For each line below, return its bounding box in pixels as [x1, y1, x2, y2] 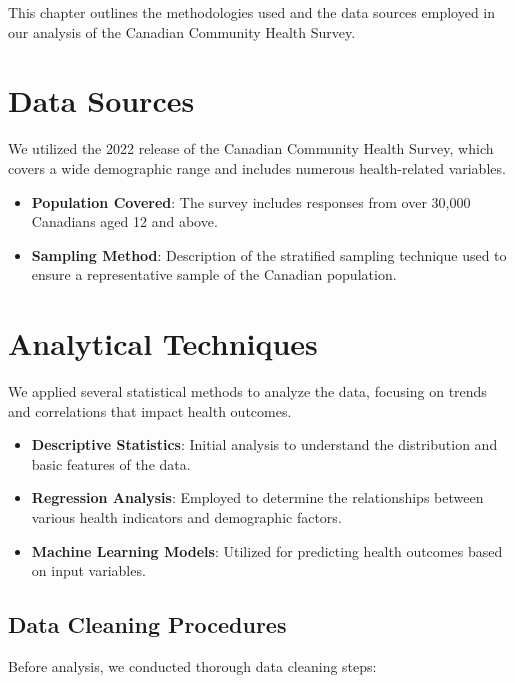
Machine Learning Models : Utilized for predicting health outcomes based [31, 540, 503, 561]
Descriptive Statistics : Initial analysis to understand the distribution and [31, 434, 498, 455]
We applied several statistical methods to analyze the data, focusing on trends [8, 381, 487, 401]
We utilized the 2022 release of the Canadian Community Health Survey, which [8, 138, 494, 159]
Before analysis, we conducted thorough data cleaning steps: [8, 655, 377, 676]
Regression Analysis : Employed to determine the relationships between [31, 487, 484, 508]
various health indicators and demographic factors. [31, 506, 342, 527]
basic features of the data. [31, 453, 191, 474]
